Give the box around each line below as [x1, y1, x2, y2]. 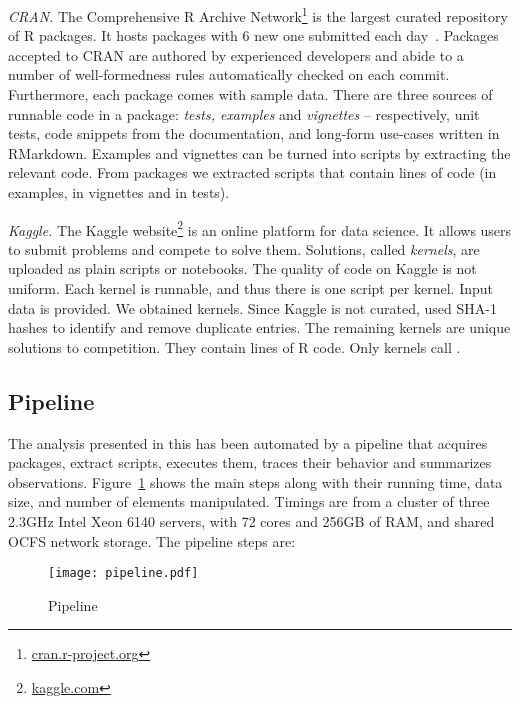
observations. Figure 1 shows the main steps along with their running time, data [8, 471, 503, 492]
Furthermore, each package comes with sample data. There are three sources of [8, 84, 493, 105]
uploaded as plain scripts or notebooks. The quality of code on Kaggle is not [8, 258, 477, 279]
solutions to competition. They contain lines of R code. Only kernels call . [8, 336, 461, 357]
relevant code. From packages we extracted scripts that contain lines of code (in [8, 162, 497, 183]
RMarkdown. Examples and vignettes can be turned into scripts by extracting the [8, 142, 511, 163]
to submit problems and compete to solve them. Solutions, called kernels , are [8, 238, 480, 259]
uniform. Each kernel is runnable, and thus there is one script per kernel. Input [8, 278, 493, 299]
